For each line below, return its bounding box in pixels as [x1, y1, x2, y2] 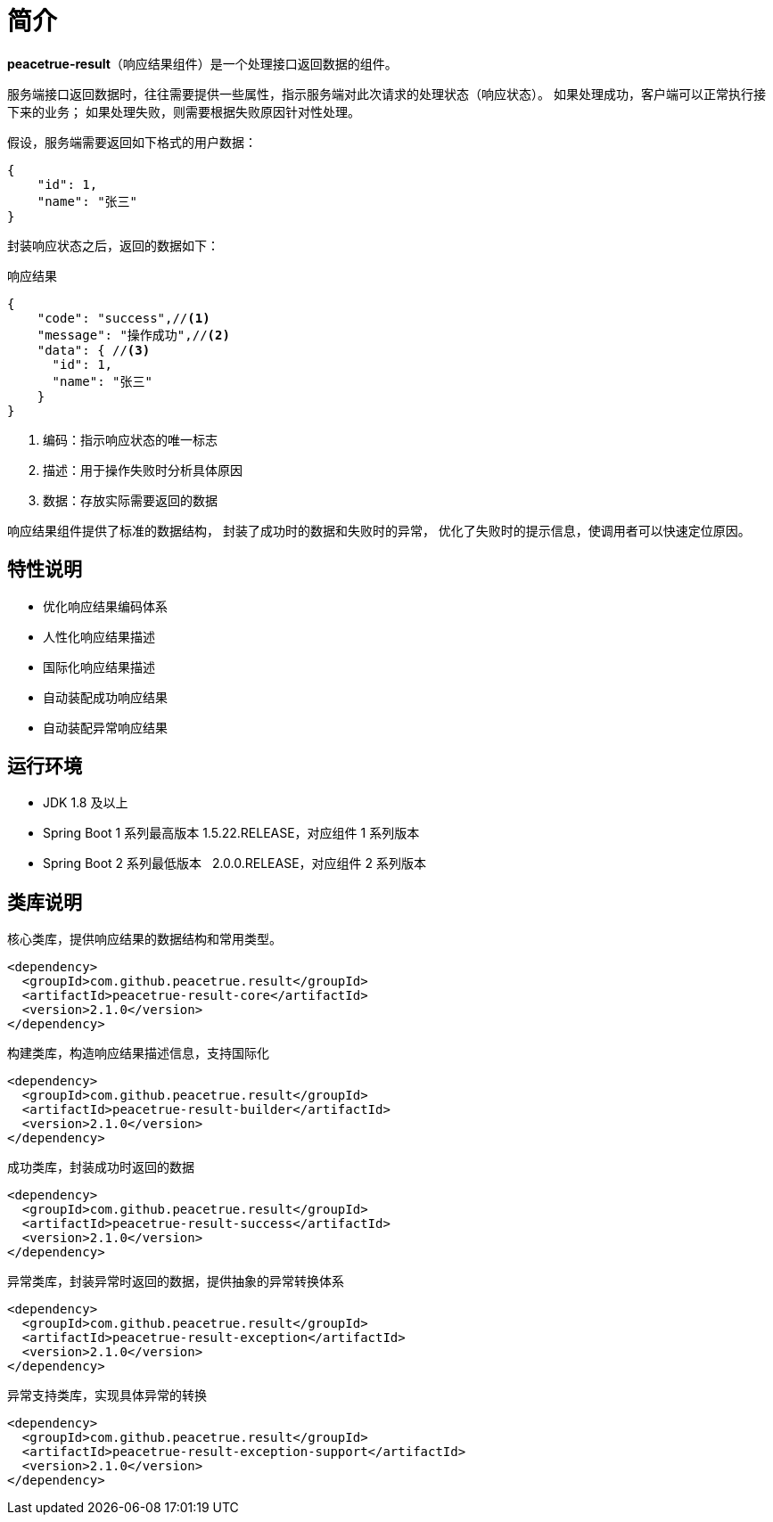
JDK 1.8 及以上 [43, 795, 128, 811]
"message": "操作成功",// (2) [37, 327, 230, 342]
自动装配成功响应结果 [43, 689, 168, 705]
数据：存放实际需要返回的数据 [43, 492, 218, 508]
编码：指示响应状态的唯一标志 [43, 431, 218, 447]
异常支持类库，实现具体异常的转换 [7, 1387, 207, 1403]
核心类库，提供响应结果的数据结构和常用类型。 [7, 931, 282, 947]
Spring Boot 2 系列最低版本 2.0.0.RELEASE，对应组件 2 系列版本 [43, 855, 427, 871]
